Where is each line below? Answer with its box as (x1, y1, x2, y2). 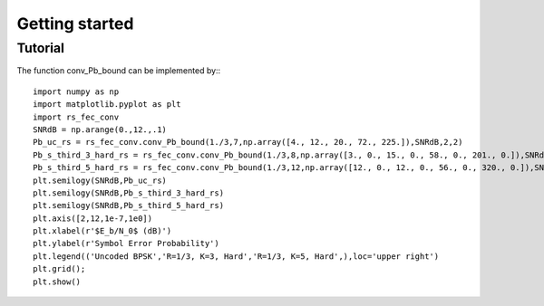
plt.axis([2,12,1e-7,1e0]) (33, 213, 153, 224)
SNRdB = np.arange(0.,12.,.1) (33, 124, 168, 135)
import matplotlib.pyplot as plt (33, 100, 181, 110)
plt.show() (33, 276, 82, 287)
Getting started (16, 14, 134, 33)
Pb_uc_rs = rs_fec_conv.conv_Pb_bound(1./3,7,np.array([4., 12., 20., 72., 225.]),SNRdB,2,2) (33, 137, 463, 148)
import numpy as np (33, 86, 120, 97)
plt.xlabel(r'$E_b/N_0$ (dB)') (33, 226, 172, 236)
